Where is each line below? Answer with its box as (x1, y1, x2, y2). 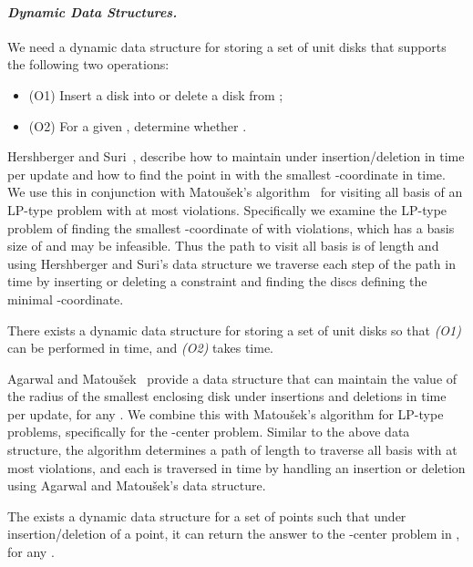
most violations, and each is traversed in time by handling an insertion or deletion (7, 458, 466, 477)
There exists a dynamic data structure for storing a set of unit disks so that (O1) (7, 320, 461, 339)
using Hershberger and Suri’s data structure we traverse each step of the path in (7, 253, 456, 273)
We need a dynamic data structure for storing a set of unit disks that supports (7, 36, 447, 56)
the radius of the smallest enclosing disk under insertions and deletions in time (7, 387, 447, 406)
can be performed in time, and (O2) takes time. (7, 338, 274, 357)
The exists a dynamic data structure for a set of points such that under (7, 506, 406, 525)
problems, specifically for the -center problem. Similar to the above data (7, 422, 410, 441)
